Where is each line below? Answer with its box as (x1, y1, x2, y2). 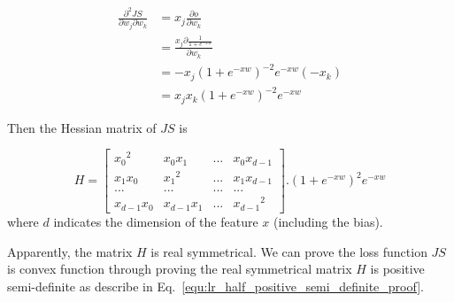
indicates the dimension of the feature (53, 212, 258, 230)
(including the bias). (273, 212, 383, 230)
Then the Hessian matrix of (7, 118, 157, 136)
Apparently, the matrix (7, 242, 133, 260)
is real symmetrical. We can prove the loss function (150, 242, 427, 260)
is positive (370, 259, 425, 278)
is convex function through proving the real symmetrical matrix (7, 259, 352, 278)
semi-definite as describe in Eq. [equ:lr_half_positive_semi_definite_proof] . (7, 276, 424, 295)
